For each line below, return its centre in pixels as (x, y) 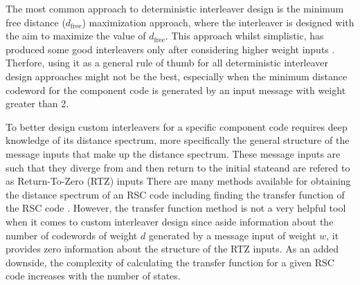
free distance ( (36, 22)
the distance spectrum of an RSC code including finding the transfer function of (175, 194)
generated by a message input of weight (232, 235)
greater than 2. (37, 103)
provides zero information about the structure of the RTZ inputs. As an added (172, 249)
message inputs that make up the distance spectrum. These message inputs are (173, 153)
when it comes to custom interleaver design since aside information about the (170, 221)
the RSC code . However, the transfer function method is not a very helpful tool (176, 208)
